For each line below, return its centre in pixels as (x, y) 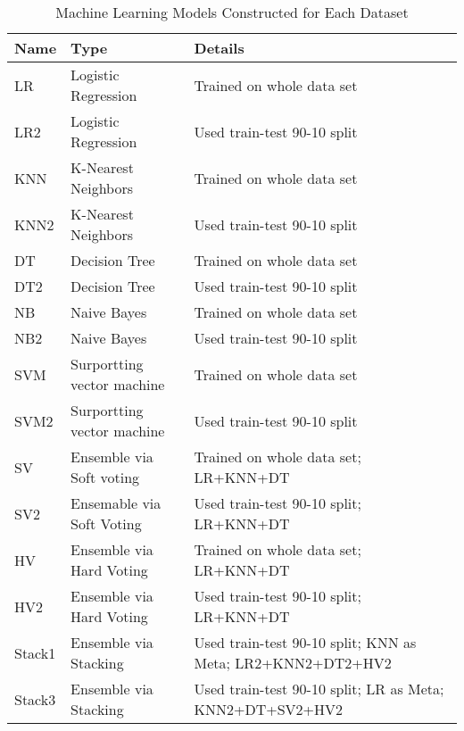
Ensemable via (116, 503)
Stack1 (35, 652)
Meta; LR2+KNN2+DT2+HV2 (293, 663)
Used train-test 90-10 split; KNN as (305, 642)
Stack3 (35, 699)
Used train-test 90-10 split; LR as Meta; (319, 689)
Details (219, 48)
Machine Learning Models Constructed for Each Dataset (232, 12)
